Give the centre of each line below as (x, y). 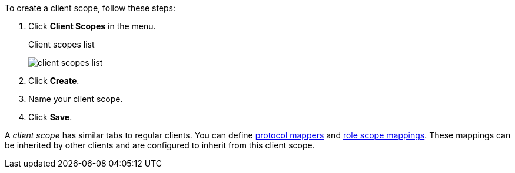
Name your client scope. (76, 99)
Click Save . (50, 117)
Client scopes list (62, 44)
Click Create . (54, 81)
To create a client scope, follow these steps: (90, 8)
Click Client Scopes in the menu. (92, 26)
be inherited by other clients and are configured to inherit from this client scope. (160, 145)
